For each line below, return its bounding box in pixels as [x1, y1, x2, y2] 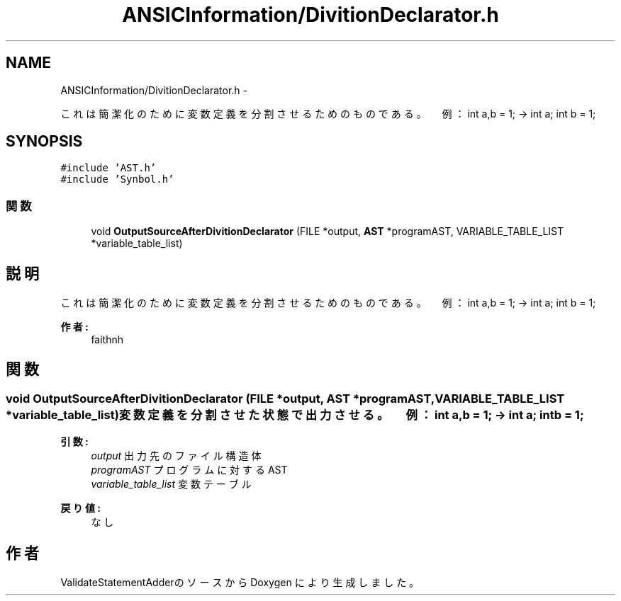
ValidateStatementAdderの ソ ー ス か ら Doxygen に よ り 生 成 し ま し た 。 [60, 576, 420, 589]
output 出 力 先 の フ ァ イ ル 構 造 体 [91, 450, 262, 462]
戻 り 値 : [60, 502, 101, 515]
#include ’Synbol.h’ [60, 173, 174, 185]
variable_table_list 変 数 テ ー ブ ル [91, 478, 252, 491]
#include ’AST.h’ [60, 162, 157, 174]
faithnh [91, 333, 124, 346]
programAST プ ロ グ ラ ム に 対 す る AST [91, 464, 288, 476]
